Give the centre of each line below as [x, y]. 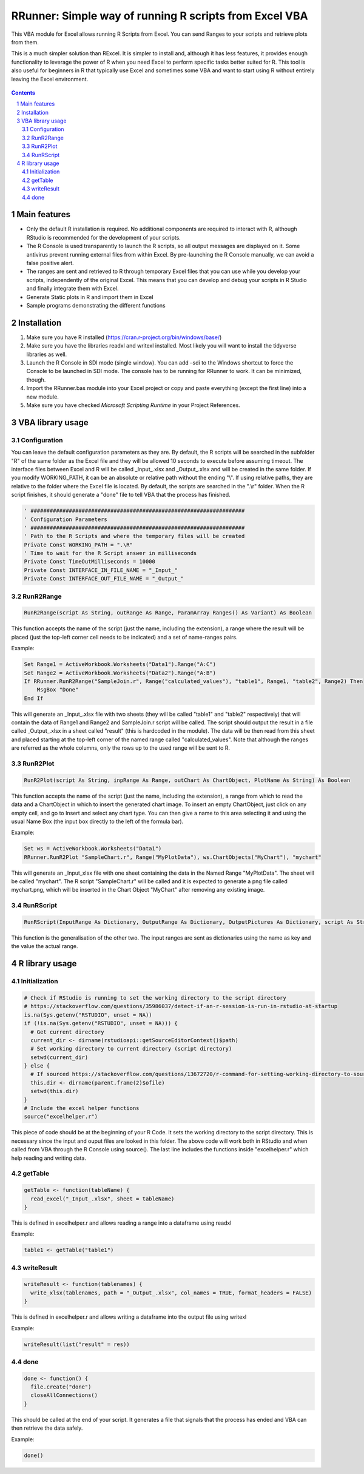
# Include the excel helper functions [82, 1108]
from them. [25, 42]
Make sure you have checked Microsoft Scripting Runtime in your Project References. [133, 405]
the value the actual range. [45, 946]
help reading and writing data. [49, 1158]
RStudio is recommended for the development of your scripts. [104, 237]
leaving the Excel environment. [50, 79]
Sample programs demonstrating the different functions [96, 305]
